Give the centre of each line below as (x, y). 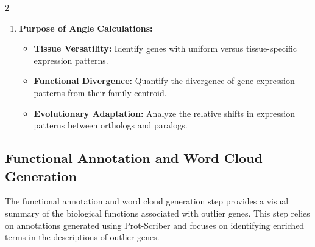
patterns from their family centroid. (100, 92)
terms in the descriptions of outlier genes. (82, 237)
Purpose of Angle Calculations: (86, 28)
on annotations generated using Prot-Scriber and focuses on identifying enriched (155, 225)
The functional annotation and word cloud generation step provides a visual (147, 201)
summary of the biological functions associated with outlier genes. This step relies (157, 213)
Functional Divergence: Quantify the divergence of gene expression (164, 81)
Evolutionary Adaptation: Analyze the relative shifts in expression (164, 113)
